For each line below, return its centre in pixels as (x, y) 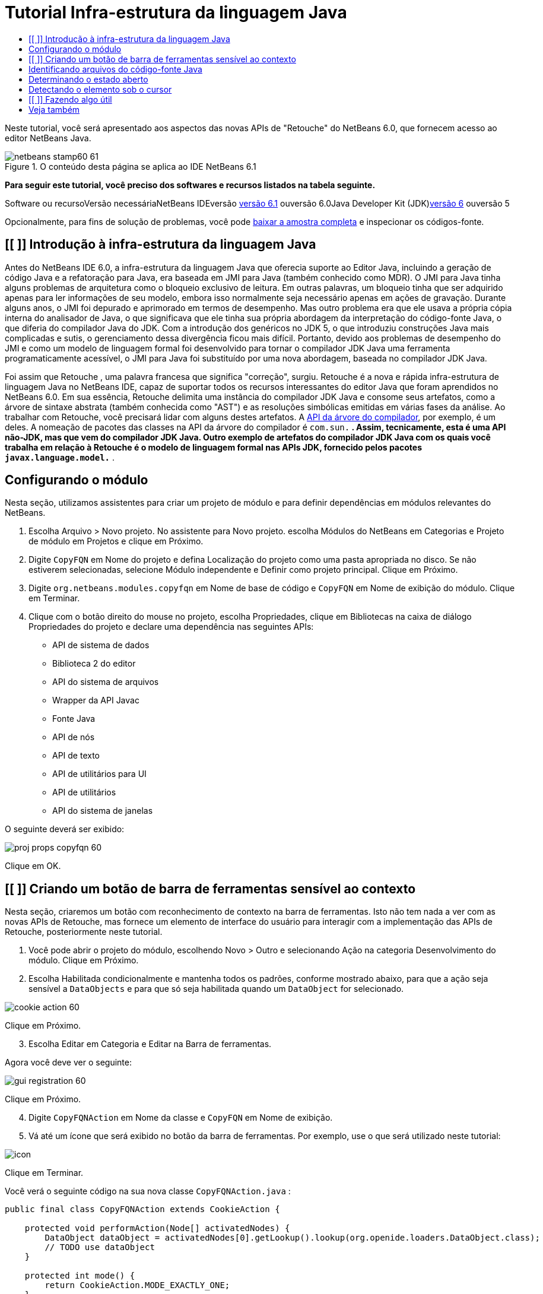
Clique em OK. (33, 866)
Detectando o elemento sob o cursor (100, 89)
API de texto (76, 756)
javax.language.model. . (60, 457)
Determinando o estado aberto (88, 79)
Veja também (54, 109)
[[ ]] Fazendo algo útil (70, 99)
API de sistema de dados (101, 645)
